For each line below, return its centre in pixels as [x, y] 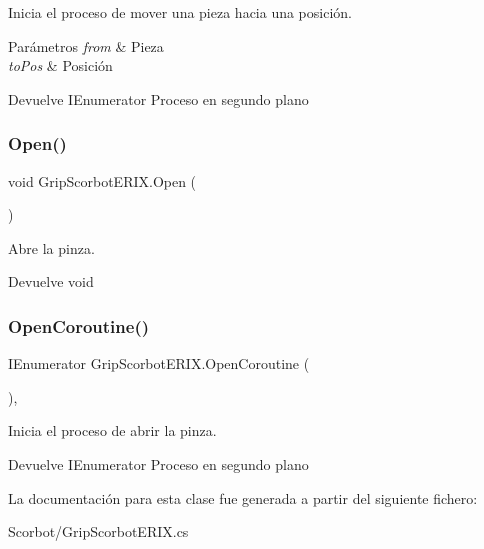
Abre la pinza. [51, 247]
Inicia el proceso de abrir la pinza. [112, 430]
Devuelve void [51, 281]
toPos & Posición [60, 65]
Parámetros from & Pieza [86, 45]
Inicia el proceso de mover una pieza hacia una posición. [180, 12]
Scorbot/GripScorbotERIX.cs [98, 531]
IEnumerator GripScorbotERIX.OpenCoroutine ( [159, 363]
